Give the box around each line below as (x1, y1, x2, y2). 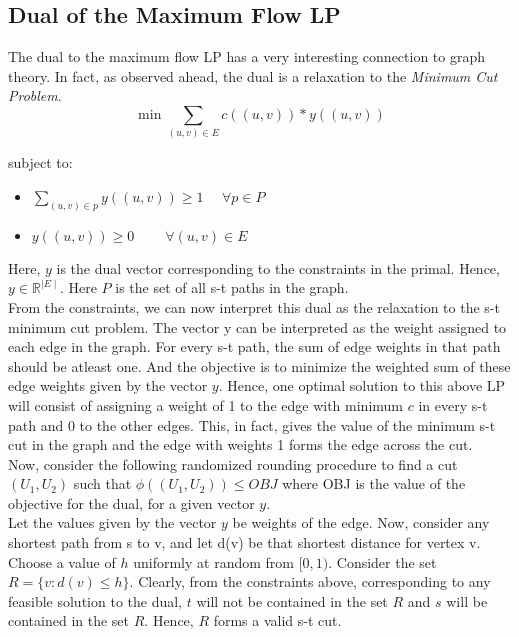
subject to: (8, 152, 73, 173)
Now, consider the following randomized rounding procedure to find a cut (8, 453, 458, 474)
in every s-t (418, 394, 488, 415)
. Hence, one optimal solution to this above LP (218, 375, 506, 396)
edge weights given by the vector (8, 375, 208, 396)
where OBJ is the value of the (282, 473, 466, 494)
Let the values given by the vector (8, 512, 217, 533)
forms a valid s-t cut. (213, 610, 342, 631)
